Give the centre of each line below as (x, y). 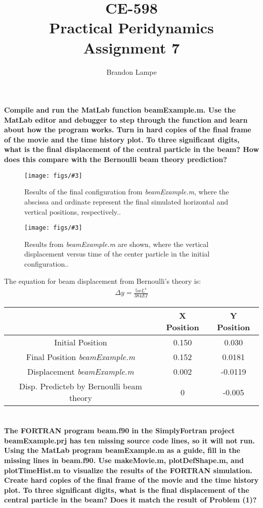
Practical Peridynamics (131, 28)
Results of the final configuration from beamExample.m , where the (127, 192)
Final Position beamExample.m (80, 357)
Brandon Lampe (131, 71)
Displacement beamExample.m (81, 372)
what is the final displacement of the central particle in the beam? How (132, 149)
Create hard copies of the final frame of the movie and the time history (131, 480)
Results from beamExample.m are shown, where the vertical (117, 244)
